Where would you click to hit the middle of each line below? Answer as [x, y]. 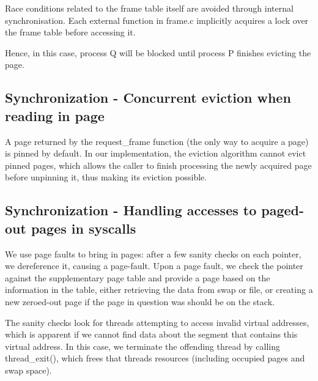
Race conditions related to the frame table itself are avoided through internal [149, 8]
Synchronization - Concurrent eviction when [148, 98]
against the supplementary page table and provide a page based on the [138, 277]
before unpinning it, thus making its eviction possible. [106, 177]
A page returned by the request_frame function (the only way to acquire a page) [157, 141]
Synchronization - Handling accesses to [131, 210]
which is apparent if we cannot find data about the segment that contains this [151, 334]
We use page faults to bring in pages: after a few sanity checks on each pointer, [153, 253]
